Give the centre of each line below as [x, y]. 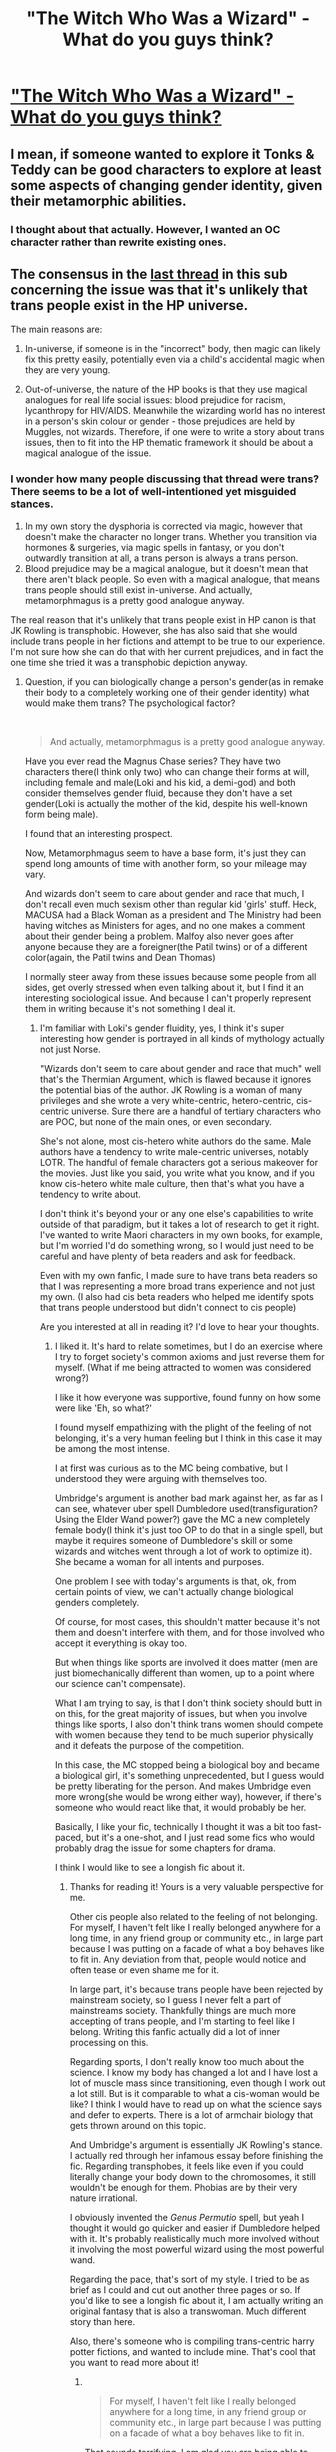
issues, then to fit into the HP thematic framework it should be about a [169, 443]
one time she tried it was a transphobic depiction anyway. [129, 662]
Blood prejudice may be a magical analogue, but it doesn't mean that [166, 568]
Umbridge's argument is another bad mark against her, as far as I [188, 1498]
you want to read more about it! [134, 2362]
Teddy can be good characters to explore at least [166, 169]
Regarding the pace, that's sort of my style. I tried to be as [189, 2279]
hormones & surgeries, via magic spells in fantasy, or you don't [154, 547]
